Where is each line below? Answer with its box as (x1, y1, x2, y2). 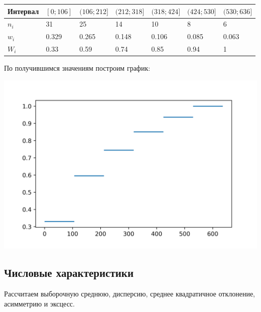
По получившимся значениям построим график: (4, 63, 151, 73)
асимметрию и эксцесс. (4, 298, 75, 308)
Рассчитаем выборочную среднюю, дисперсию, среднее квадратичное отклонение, (4, 288, 255, 299)
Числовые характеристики (4, 265, 134, 280)
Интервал (8, 6, 39, 16)
